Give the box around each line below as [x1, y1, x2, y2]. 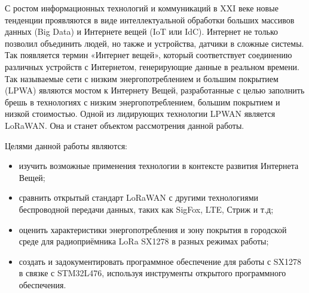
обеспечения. [19, 278, 66, 291]
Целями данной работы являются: [5, 139, 127, 152]
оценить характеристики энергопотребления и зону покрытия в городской [19, 223, 287, 235]
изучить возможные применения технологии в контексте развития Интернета [19, 159, 299, 172]
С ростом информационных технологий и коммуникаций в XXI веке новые [5, 2, 279, 14]
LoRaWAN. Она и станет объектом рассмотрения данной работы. [5, 119, 244, 131]
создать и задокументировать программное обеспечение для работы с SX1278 [19, 255, 302, 267]
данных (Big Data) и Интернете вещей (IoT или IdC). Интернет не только [5, 25, 279, 38]
